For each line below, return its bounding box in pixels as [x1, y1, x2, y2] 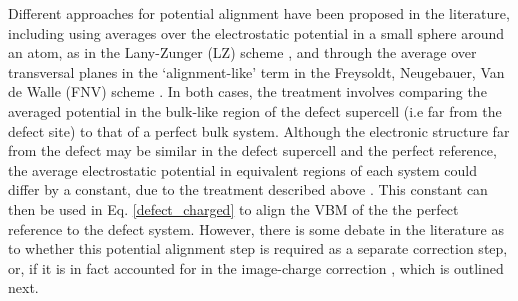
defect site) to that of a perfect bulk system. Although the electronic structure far [8, 120, 510, 141]
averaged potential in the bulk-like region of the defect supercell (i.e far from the [8, 100, 502, 121]
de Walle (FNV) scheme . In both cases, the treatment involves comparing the [8, 81, 487, 102]
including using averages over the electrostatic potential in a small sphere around [8, 22, 505, 43]
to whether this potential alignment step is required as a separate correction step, [8, 238, 508, 259]
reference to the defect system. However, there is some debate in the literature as [8, 218, 504, 239]
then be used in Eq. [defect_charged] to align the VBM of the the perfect [8, 198, 459, 219]
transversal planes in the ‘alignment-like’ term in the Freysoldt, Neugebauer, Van [8, 61, 505, 82]
